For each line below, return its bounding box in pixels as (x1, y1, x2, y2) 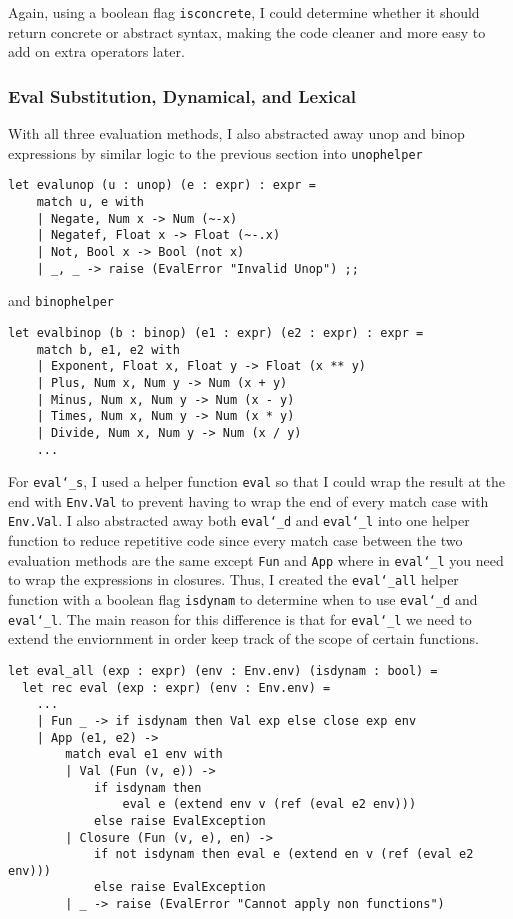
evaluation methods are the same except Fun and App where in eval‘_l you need (8, 549, 504, 570)
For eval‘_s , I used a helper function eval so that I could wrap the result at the (8, 471, 506, 492)
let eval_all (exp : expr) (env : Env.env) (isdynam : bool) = (8, 663, 438, 678)
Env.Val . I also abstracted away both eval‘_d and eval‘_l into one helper (8, 510, 470, 531)
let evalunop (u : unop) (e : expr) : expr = (8, 178, 316, 193)
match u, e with (36, 194, 145, 209)
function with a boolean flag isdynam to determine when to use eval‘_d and (8, 589, 478, 610)
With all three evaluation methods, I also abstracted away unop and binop (8, 123, 465, 144)
